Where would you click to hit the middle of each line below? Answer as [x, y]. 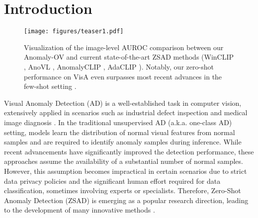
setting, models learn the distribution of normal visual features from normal [120, 132]
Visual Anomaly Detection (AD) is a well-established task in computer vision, [123, 103]
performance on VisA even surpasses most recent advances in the [123, 76]
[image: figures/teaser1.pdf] [74, 32]
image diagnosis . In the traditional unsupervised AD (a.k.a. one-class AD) [118, 122]
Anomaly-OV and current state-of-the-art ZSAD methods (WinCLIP [129, 57]
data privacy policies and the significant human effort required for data [112, 181]
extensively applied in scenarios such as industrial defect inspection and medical [126, 112]
